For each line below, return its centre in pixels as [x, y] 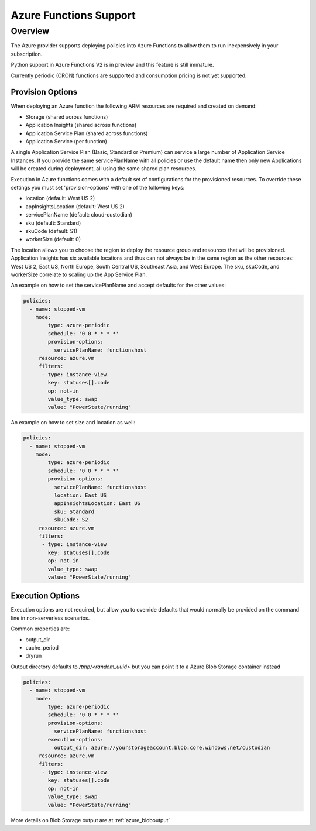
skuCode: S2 [71, 520]
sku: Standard [74, 511]
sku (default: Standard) [53, 223]
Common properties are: [40, 629]
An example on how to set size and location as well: [73, 423]
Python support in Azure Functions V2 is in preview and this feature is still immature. [112, 65]
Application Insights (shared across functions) [81, 125]
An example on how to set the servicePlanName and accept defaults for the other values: [118, 285]
